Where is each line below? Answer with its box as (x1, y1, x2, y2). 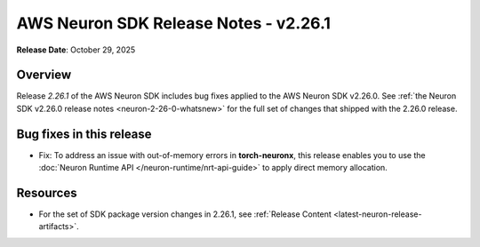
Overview (16, 68, 72, 83)
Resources (16, 185, 77, 200)
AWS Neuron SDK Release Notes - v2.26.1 (16, 13, 331, 33)
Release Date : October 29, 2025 (16, 44, 136, 55)
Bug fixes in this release (16, 126, 152, 141)
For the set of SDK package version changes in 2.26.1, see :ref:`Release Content (38, 209, 332, 219)
